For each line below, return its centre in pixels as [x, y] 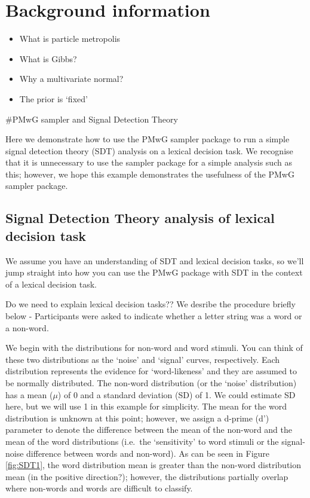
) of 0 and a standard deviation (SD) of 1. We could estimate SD [177, 394]
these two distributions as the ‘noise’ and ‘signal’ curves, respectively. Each [143, 359]
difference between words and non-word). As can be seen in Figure [148, 453]
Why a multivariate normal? [71, 79]
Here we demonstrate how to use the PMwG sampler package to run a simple [148, 139]
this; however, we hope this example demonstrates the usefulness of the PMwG [150, 174]
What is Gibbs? [48, 58]
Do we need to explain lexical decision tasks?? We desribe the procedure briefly [151, 304]
